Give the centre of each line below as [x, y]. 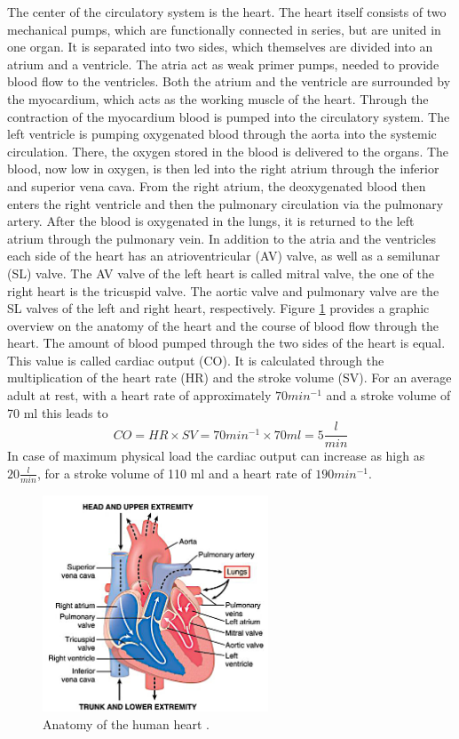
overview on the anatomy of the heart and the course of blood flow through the [223, 325]
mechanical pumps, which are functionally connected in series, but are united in [224, 29]
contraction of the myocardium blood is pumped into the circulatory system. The [229, 116]
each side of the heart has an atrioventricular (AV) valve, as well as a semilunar [224, 256]
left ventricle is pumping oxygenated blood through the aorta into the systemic [222, 134]
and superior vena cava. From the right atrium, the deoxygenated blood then [217, 185]
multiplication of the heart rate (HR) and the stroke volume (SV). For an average [229, 378]
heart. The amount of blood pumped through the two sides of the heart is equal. [226, 343]
